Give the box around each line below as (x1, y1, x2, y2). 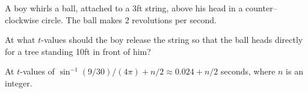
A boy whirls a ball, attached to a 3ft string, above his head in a (5, 2, 243, 14)
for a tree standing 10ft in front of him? (5, 45, 151, 57)
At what (5, 33, 35, 46)
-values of (20, 65, 55, 77)
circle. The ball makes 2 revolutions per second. (42, 13, 217, 26)
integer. (5, 76, 32, 89)
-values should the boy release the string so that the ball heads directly (41, 33, 303, 46)
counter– (245, 2, 277, 14)
